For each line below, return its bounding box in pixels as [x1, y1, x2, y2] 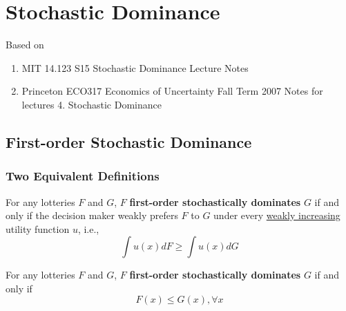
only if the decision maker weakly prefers [6, 208, 178, 223]
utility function [6, 221, 70, 236]
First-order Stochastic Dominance [6, 131, 252, 152]
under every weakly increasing [213, 208, 340, 223]
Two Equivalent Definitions [6, 167, 160, 185]
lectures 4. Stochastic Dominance [21, 97, 162, 111]
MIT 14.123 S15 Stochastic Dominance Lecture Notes [21, 60, 249, 75]
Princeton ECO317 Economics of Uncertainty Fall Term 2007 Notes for [21, 84, 323, 98]
